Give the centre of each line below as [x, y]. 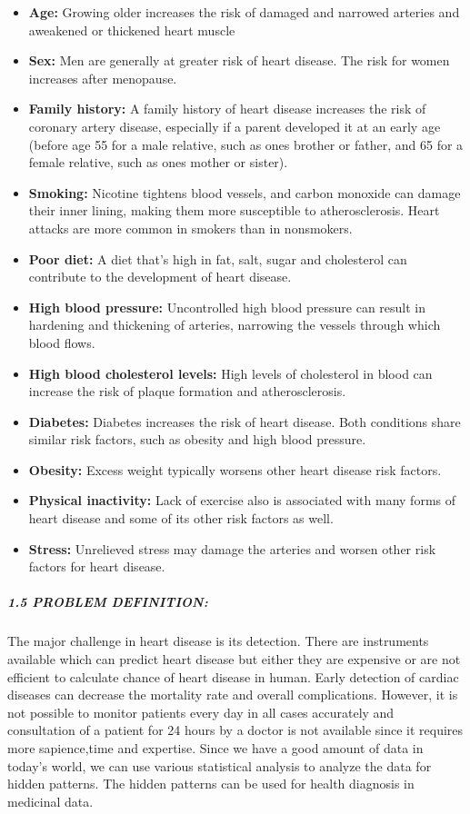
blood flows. [62, 342]
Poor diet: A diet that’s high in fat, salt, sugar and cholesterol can [218, 258]
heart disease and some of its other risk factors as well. [181, 518]
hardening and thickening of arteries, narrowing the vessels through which [235, 325]
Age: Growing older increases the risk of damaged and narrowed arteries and [244, 12]
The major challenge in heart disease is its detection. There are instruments [218, 641]
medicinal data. [50, 801]
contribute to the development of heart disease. [160, 277]
